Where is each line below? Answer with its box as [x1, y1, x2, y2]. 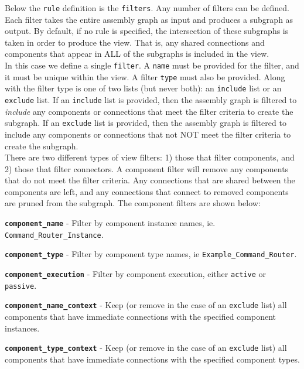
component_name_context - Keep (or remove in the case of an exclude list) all [5, 299, 287, 311]
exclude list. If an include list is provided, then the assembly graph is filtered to [5, 94, 297, 105]
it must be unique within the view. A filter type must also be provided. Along [5, 70, 285, 83]
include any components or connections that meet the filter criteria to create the [5, 105, 293, 117]
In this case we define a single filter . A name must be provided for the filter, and [5, 59, 299, 71]
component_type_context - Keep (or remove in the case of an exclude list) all [5, 341, 287, 354]
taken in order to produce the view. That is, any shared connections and [5, 36, 265, 48]
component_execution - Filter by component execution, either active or [5, 268, 267, 280]
